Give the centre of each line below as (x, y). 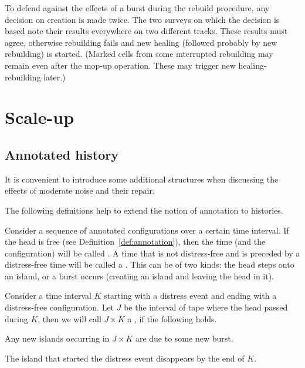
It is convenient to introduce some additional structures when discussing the (142, 179)
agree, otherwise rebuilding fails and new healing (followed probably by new (141, 42)
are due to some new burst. (184, 338)
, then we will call (70, 318)
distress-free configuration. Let (60, 307)
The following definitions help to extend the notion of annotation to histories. (144, 210)
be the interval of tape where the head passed (206, 307)
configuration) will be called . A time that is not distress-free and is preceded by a (152, 253)
